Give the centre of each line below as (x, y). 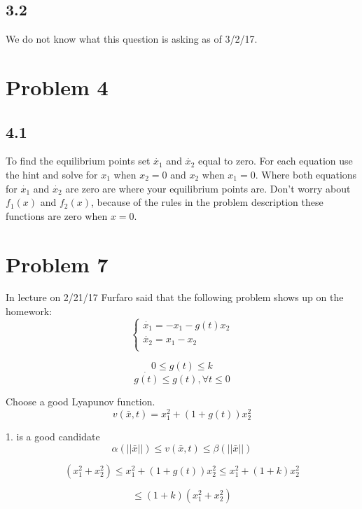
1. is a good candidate (53, 436)
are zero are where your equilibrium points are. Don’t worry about (208, 188)
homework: (29, 311)
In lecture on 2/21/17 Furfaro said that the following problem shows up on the (175, 297)
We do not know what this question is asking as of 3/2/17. (132, 39)
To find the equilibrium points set (78, 161)
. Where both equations (306, 174)
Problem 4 (57, 86)
